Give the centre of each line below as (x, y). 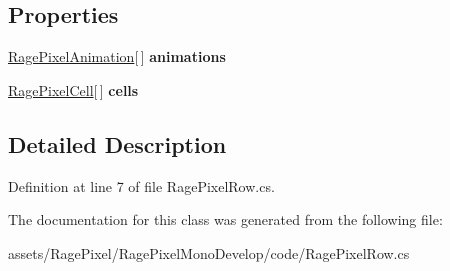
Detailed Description (117, 143)
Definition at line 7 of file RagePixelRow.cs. (141, 185)
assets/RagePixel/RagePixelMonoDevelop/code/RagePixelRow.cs (209, 252)
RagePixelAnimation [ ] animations (117, 56)
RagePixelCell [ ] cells (73, 89)
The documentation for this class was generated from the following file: (225, 219)
